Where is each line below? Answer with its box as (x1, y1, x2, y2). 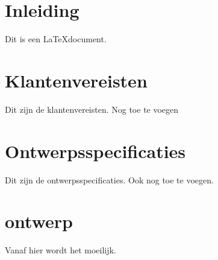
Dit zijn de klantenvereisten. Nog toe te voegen (5, 103, 179, 115)
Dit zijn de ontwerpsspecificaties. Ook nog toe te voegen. (5, 173, 214, 186)
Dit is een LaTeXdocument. (5, 33, 107, 45)
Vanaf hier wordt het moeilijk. (5, 244, 116, 256)
